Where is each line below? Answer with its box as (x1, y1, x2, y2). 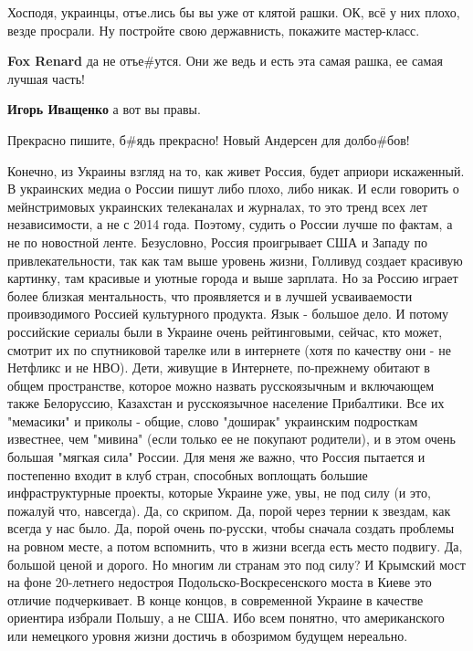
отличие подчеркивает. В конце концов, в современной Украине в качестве (7, 590, 424, 609)
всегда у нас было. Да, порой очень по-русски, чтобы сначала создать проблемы (7, 519, 455, 538)
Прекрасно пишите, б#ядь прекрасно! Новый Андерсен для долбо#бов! (7, 130, 410, 149)
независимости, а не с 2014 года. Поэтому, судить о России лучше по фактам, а (7, 215, 453, 234)
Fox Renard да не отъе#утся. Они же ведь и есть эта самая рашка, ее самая (7, 51, 443, 70)
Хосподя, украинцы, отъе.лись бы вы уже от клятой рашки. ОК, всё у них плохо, (7, 3, 460, 21)
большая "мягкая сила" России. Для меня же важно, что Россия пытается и (7, 447, 426, 467)
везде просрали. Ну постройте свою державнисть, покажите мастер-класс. (7, 20, 420, 39)
